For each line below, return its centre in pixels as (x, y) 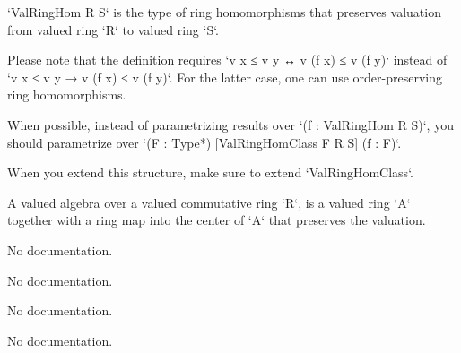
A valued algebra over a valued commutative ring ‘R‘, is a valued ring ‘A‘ (209, 202)
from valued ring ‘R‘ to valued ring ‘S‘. (113, 29)
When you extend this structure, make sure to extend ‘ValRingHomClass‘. (210, 172)
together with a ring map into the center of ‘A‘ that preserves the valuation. (217, 220)
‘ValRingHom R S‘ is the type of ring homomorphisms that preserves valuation (224, 12)
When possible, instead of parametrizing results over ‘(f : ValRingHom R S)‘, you (230, 124)
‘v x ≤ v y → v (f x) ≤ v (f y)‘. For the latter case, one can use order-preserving (225, 77)
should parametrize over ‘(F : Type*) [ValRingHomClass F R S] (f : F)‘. (204, 142)
